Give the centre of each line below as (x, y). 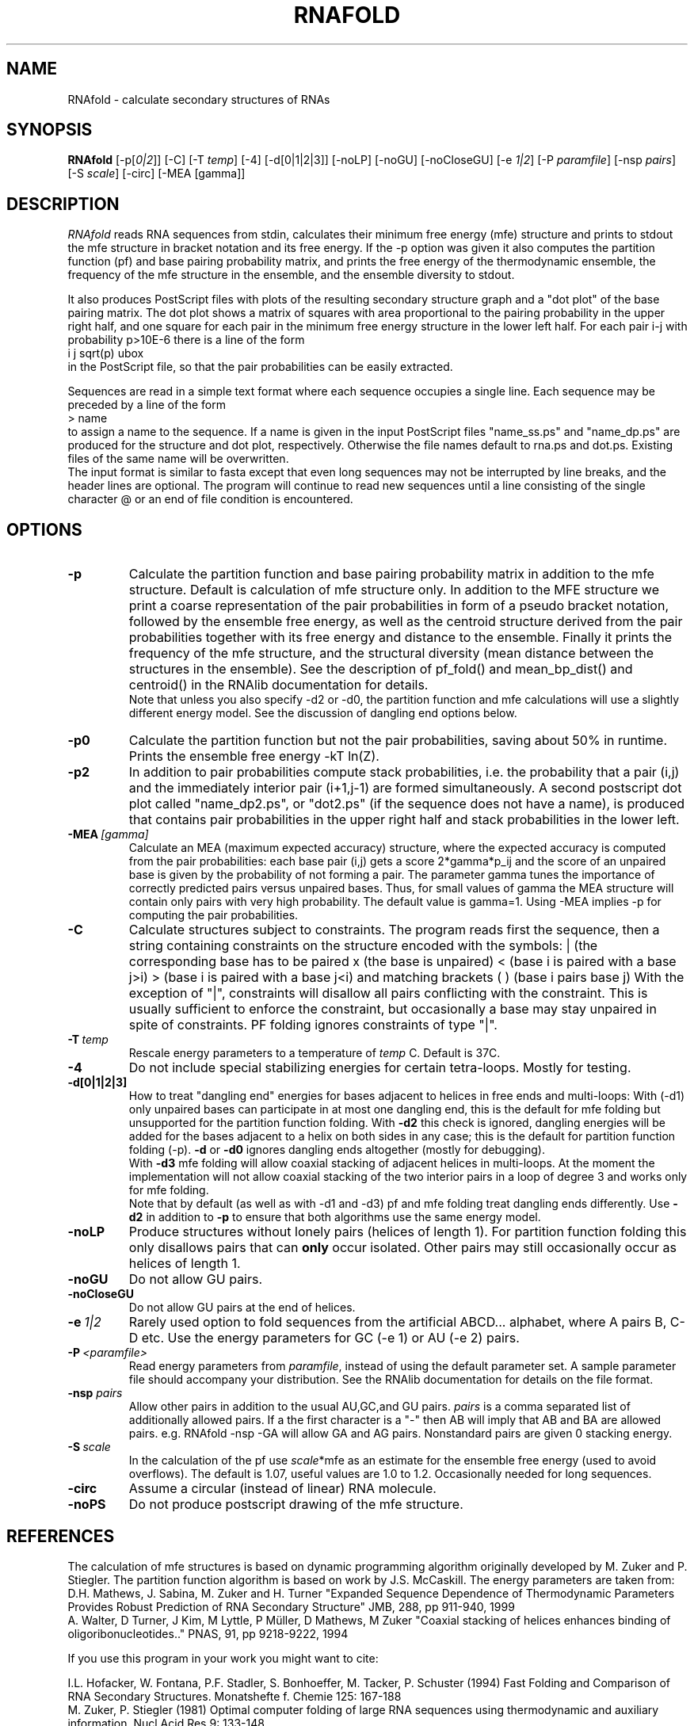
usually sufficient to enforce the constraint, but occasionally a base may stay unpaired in (393, 1009)
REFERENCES (61, 1536)
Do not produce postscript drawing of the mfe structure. (296, 1505)
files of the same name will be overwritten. (178, 459)
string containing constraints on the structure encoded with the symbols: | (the (363, 946)
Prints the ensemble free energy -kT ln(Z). (254, 756)
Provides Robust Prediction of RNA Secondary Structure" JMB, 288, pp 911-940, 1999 (291, 1606)
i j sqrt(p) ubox (106, 353)
